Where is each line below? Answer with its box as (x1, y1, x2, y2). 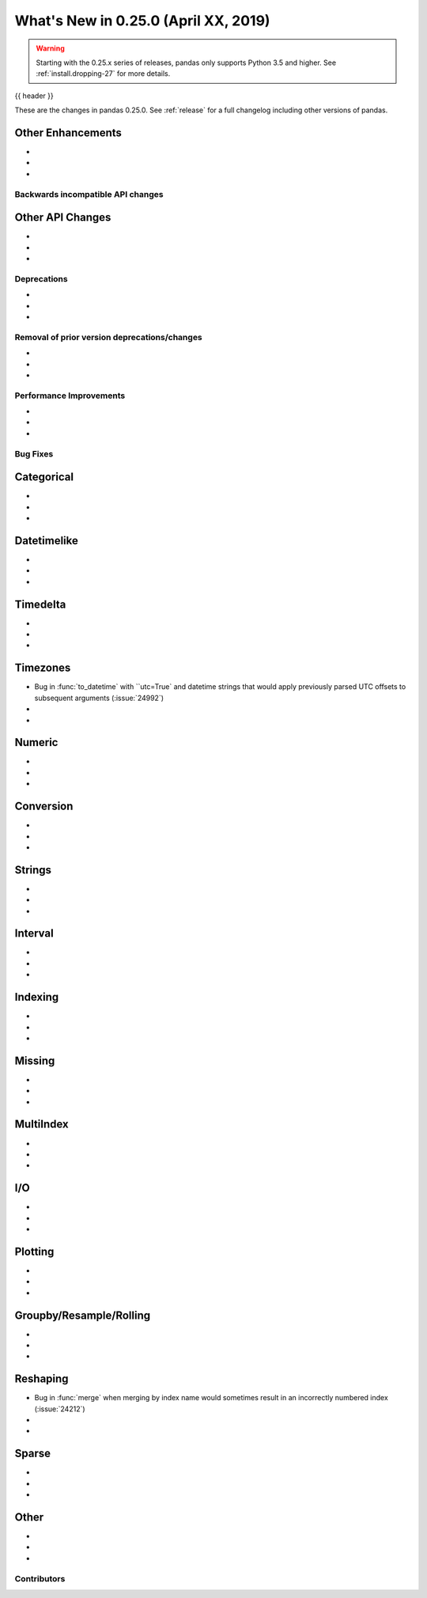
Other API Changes (14, 210, 111, 225)
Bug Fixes (14, 448, 54, 459)
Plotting (14, 1244, 55, 1258)
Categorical (14, 471, 74, 484)
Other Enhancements (14, 126, 123, 139)
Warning (36, 44, 65, 53)
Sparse (14, 1447, 51, 1460)
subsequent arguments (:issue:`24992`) (34, 693, 164, 702)
